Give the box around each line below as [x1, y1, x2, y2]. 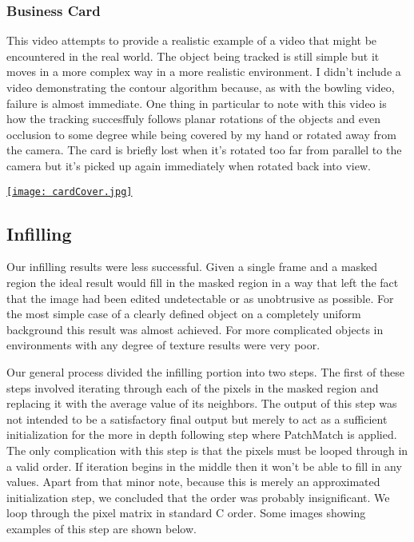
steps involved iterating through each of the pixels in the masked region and [6, 379, 379, 396]
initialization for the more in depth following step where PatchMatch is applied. [6, 426, 397, 443]
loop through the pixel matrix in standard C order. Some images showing [6, 504, 366, 521]
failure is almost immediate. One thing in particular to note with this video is [6, 94, 387, 111]
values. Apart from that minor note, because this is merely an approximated [6, 473, 380, 490]
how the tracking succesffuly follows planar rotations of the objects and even [6, 110, 380, 127]
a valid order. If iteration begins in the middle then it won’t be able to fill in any [6, 457, 402, 474]
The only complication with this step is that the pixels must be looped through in [6, 441, 408, 458]
